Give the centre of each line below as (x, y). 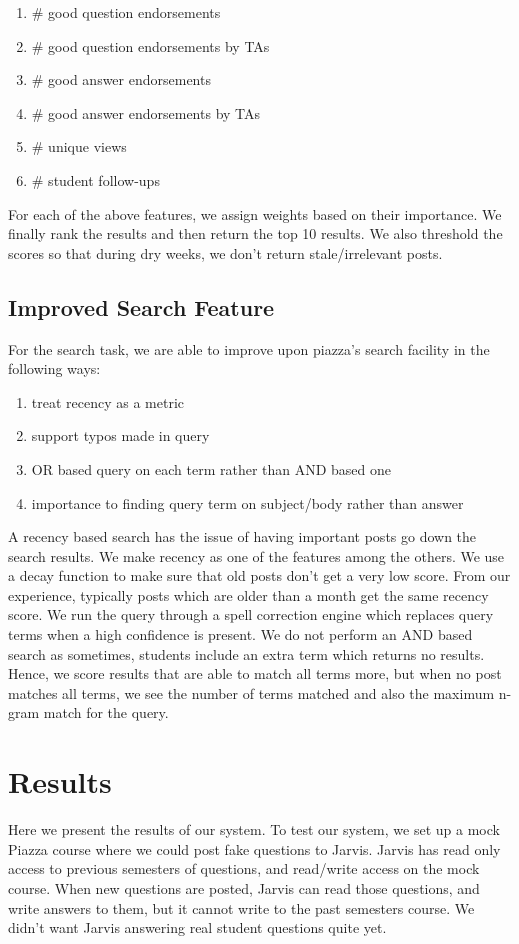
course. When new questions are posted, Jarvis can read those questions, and (244, 887)
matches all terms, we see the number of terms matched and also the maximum (251, 692)
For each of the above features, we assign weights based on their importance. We (255, 213)
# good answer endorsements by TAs (146, 112)
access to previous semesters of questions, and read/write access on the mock (244, 868)
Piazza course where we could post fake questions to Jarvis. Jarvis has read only (254, 848)
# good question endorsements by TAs (150, 45)
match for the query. (106, 712)
